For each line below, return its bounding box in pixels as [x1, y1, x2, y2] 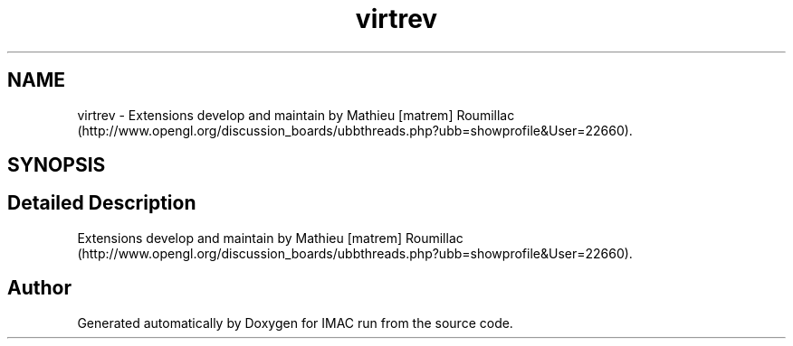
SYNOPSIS [7, 154, 106, 177]
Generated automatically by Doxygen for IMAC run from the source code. [77, 314, 513, 331]
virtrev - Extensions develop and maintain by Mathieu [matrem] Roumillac [77, 107, 515, 123]
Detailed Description [7, 192, 196, 215]
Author [7, 276, 72, 300]
